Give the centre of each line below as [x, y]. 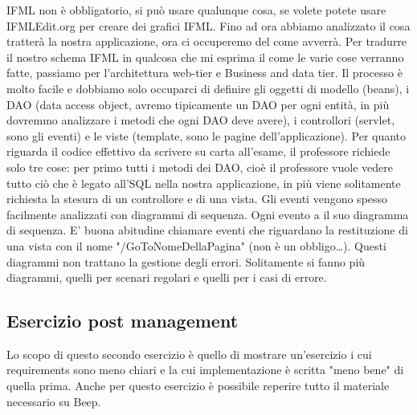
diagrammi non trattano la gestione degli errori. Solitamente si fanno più [186, 261]
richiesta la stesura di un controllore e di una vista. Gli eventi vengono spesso [197, 199]
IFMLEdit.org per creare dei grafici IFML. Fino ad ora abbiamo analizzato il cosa [208, 25]
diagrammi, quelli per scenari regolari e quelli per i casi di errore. [167, 277]
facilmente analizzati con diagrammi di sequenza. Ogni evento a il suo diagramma [208, 214]
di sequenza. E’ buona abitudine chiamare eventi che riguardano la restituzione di [207, 230]
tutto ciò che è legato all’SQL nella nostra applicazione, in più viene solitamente [204, 183]
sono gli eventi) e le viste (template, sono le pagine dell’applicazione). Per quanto [206, 135]
